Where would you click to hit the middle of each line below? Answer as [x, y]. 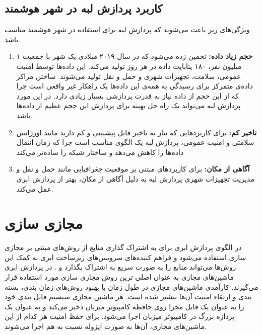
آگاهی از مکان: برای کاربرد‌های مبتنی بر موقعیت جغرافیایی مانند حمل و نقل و [133, 169]
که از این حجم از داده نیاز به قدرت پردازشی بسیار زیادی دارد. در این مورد [127, 95]
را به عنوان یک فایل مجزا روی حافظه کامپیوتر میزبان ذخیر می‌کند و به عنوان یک [124, 306]
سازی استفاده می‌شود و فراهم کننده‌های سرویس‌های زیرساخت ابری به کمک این [125, 257]
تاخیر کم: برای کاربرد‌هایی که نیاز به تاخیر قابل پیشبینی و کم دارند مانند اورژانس [137, 132]
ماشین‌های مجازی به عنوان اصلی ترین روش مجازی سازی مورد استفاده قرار [119, 277]
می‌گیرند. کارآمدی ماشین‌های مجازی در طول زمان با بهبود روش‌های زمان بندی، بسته [132, 286]
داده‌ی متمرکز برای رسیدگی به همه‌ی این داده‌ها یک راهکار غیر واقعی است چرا [135, 86]
